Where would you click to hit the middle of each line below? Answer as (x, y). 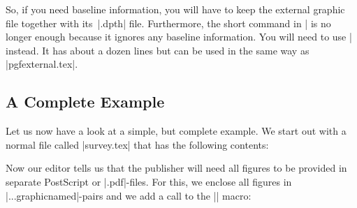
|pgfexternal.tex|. (42, 64)
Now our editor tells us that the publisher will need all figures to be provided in (176, 168)
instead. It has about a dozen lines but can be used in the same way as (158, 50)
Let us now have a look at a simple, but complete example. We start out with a (176, 131)
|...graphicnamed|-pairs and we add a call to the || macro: (129, 195)
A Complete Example (85, 102)
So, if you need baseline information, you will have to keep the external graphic (175, 9)
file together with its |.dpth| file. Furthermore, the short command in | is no (168, 23)
